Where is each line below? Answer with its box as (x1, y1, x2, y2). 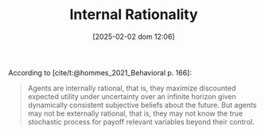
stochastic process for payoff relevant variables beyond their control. (27, 117, 255, 126)
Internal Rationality (69, 6, 198, 24)
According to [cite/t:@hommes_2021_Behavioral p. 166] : (8, 67, 193, 77)
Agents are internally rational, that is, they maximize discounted (27, 83, 236, 93)
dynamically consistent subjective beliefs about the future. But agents (27, 100, 257, 109)
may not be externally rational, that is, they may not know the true (27, 109, 244, 118)
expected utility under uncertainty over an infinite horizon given (27, 91, 236, 101)
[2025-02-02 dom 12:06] (92, 32, 175, 41)
